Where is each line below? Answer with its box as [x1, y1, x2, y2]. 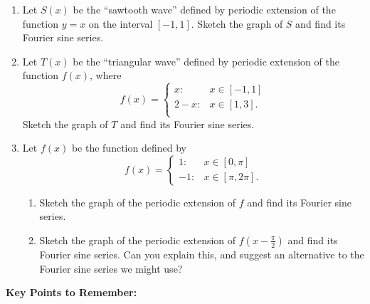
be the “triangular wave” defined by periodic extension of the [73, 53, 339, 68]
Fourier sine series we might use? [39, 261, 183, 276]
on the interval [88, 16, 153, 31]
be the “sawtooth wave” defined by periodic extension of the [73, 2, 336, 16]
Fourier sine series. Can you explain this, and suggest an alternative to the [39, 246, 364, 261]
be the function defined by [71, 140, 186, 155]
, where [90, 68, 122, 83]
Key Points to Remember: [6, 285, 137, 300]
